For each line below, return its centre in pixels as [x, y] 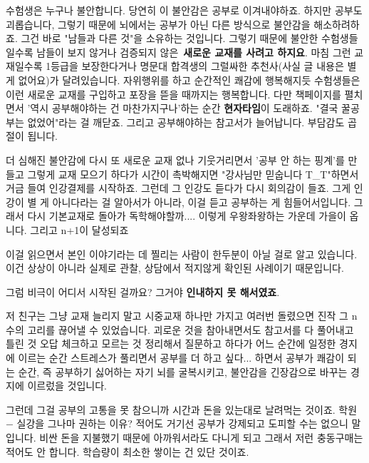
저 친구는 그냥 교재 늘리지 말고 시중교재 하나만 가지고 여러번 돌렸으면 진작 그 [177, 316]
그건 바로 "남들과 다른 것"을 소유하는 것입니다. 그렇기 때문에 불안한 [170, 38]
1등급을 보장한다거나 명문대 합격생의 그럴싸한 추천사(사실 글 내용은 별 [201, 66]
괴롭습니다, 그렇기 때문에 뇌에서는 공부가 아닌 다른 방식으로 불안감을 [158, 24]
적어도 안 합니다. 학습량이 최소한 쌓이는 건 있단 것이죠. [128, 451]
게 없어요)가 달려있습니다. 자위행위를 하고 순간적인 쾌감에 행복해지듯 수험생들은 [183, 80]
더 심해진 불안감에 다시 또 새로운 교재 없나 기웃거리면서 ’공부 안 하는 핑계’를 [175, 159]
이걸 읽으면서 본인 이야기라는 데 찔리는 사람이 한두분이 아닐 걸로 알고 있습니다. [182, 254]
